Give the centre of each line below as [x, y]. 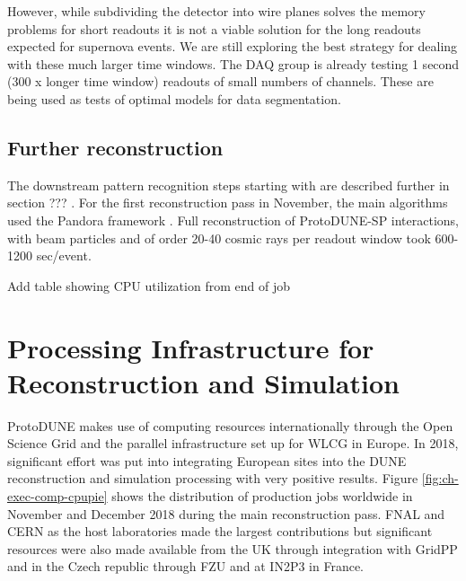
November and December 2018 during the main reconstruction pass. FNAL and [226, 513]
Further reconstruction [115, 147]
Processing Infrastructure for [191, 347]
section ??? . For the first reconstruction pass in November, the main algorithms [228, 202]
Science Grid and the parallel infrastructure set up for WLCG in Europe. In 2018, [233, 443]
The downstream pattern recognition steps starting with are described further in [229, 185]
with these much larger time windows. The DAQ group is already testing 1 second [233, 63]
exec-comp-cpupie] [57, 496]
